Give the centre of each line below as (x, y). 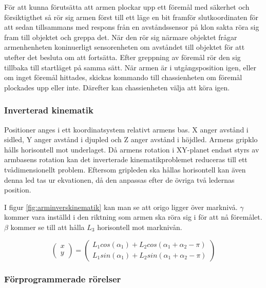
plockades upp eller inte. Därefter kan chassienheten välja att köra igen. (117, 87)
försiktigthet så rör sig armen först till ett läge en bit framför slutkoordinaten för (131, 17)
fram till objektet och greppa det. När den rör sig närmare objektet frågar (121, 37)
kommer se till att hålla (47, 227)
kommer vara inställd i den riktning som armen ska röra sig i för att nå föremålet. (133, 217)
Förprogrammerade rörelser (63, 279)
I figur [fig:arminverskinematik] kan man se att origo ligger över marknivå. (121, 207)
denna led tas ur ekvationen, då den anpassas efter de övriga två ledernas (119, 179)
